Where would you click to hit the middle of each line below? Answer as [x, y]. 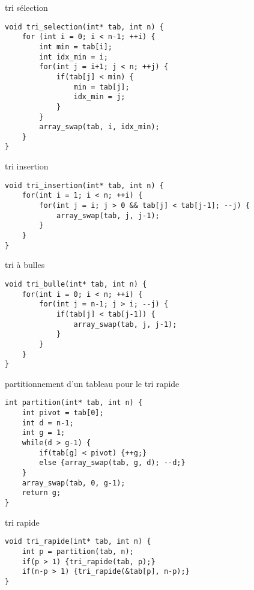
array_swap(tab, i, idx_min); [99, 127]
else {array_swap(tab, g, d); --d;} [112, 463]
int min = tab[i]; [76, 47]
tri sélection [26, 7]
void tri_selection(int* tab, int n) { [84, 27]
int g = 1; [44, 433]
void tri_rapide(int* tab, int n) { [78, 542]
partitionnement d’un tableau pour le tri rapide [92, 383]
